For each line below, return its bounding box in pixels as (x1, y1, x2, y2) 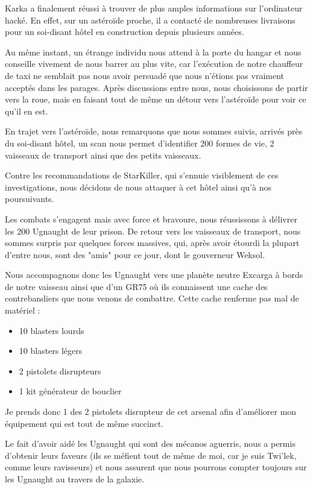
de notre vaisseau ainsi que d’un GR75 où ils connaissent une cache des (5, 280, 268, 292)
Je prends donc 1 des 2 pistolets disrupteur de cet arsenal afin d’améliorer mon (5, 405, 297, 418)
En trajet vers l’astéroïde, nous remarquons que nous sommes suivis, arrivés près (5, 125, 303, 137)
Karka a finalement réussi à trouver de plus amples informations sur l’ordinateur (5, 2, 303, 14)
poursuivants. (5, 192, 54, 205)
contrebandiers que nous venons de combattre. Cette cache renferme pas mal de (5, 292, 299, 304)
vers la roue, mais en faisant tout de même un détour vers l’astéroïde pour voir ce (5, 93, 306, 106)
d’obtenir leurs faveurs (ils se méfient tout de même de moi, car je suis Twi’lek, (5, 449, 297, 461)
